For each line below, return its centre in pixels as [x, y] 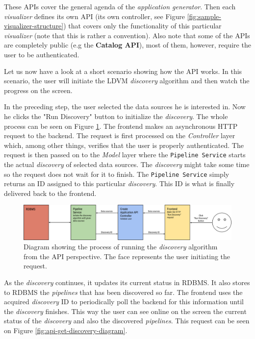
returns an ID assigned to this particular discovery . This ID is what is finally [119, 183]
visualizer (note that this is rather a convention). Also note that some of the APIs [127, 35]
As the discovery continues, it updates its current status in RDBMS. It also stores [127, 282]
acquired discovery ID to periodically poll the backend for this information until [124, 302]
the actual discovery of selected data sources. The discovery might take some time [127, 164]
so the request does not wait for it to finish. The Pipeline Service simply [117, 174]
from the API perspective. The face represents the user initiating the [127, 256]
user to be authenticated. [42, 54]
